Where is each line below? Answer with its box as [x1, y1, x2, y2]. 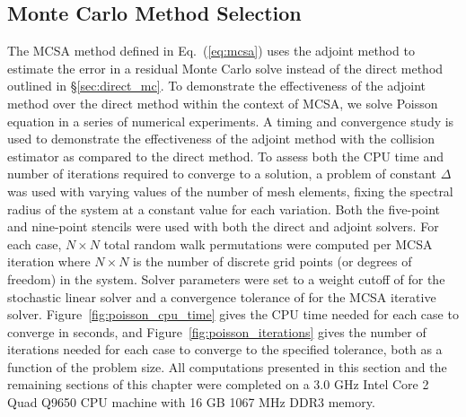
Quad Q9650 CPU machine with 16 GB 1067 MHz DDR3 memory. [7, 393, 375, 412]
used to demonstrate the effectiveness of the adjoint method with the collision [7, 129, 435, 148]
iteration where [7, 252, 91, 271]
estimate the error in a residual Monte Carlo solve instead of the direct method [7, 58, 444, 77]
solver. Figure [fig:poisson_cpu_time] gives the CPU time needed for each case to [7, 305, 459, 324]
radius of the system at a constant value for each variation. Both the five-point [7, 199, 441, 218]
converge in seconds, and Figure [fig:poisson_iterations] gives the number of [7, 322, 426, 341]
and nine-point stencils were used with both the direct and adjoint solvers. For [7, 217, 439, 236]
